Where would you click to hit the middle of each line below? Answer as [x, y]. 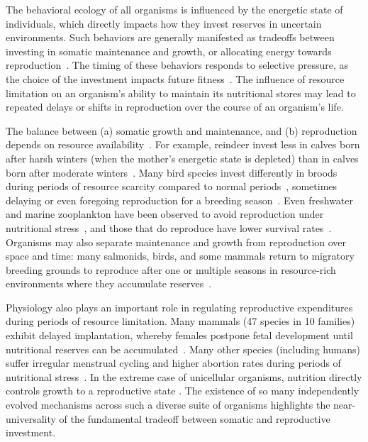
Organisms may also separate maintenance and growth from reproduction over [176, 242]
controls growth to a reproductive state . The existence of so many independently [183, 391]
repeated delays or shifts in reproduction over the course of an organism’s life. [175, 107]
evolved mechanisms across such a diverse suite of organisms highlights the [168, 405]
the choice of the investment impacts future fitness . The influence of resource [175, 78]
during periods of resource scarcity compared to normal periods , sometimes [172, 186]
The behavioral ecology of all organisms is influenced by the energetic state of [174, 9]
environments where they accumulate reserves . [109, 283]
